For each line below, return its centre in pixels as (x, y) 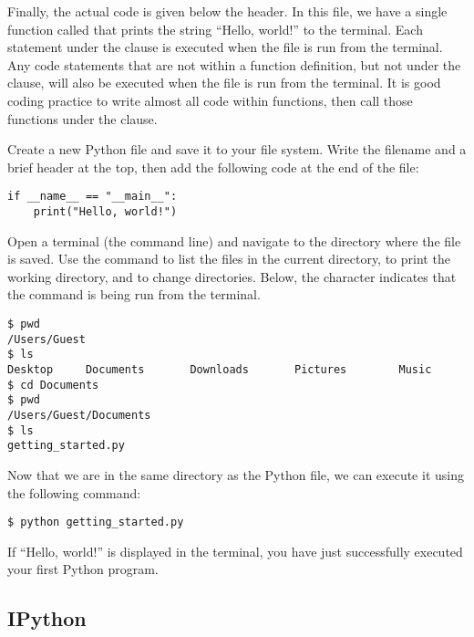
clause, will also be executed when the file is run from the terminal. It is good (224, 83)
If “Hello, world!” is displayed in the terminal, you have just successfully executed (235, 551)
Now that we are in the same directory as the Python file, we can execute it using (236, 474)
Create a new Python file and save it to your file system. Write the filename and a (237, 149)
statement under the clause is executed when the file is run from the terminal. (225, 47)
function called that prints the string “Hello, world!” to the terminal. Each (215, 29)
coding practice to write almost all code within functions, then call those (210, 100)
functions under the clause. (82, 118)
